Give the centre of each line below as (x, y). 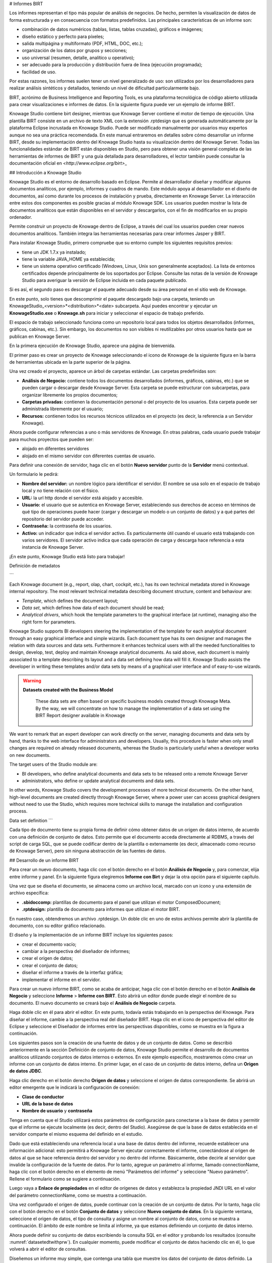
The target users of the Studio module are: (53, 764)
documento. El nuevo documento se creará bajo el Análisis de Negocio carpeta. (93, 1003)
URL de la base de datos (47, 1103)
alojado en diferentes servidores (55, 449)
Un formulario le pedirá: (34, 474)
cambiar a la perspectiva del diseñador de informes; (76, 951)
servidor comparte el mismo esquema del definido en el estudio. (76, 1134)
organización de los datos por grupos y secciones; (75, 51)
